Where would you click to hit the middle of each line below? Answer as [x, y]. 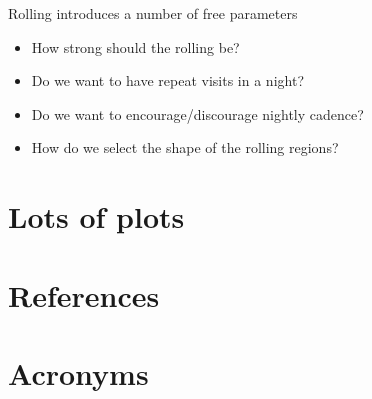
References [84, 294]
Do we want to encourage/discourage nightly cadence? [197, 113]
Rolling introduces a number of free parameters [153, 13]
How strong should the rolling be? [135, 46]
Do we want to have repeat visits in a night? [167, 80]
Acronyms [78, 372]
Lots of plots [96, 216]
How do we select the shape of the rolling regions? [185, 147]
